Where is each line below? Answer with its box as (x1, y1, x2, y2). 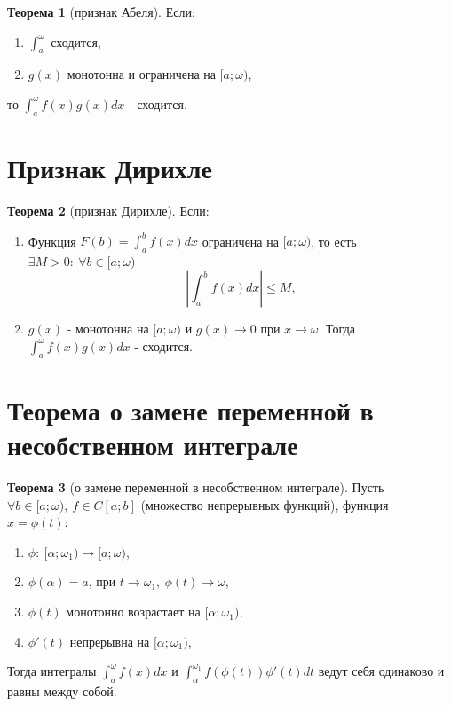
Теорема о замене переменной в (7, 391, 374, 428)
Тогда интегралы (7, 662, 97, 680)
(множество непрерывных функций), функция (140, 495, 389, 514)
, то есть (311, 231, 357, 249)
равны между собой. (7, 682, 117, 701)
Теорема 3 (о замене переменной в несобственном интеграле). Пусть (7, 478, 384, 497)
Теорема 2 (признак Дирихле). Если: (7, 200, 210, 219)
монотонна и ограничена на (67, 65, 217, 83)
